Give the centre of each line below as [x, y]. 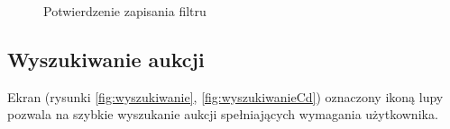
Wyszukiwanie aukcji [106, 59]
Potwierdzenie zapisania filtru [125, 11]
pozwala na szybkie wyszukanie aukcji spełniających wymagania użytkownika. [223, 114]
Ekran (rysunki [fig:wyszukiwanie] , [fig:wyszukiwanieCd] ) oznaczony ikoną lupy [225, 96]
